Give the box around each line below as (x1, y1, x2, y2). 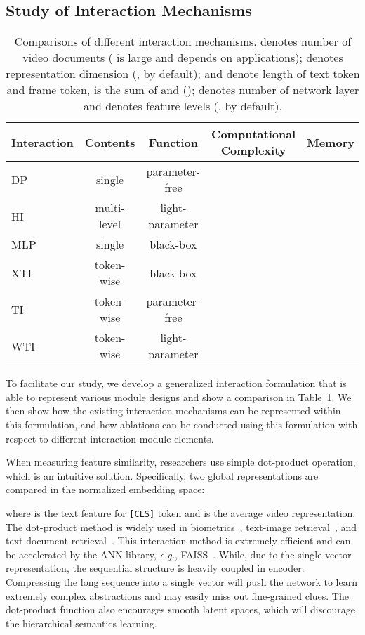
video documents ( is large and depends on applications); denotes (22, 49, 343, 66)
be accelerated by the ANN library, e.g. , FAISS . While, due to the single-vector (6, 546, 352, 561)
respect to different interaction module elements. (6, 431, 214, 445)
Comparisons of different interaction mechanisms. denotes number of (14, 33, 352, 50)
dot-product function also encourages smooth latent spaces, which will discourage (6, 602, 355, 617)
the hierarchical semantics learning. (6, 615, 157, 630)
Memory (307, 133, 354, 150)
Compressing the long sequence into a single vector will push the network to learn (6, 574, 358, 589)
